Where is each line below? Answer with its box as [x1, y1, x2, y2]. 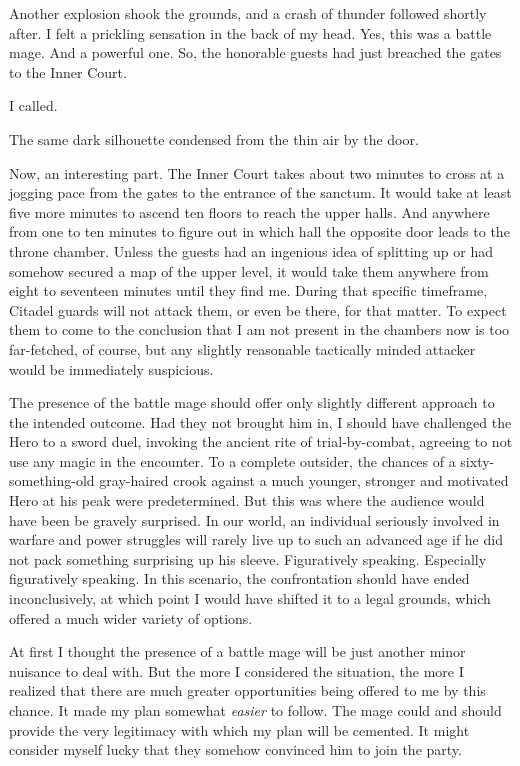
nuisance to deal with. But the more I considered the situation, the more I [9, 660, 464, 681]
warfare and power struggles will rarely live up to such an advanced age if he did [9, 529, 503, 550]
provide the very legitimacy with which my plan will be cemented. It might [9, 719, 470, 740]
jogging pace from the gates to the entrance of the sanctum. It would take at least [9, 182, 512, 203]
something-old [9, 470, 95, 491]
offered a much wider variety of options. [9, 607, 253, 628]
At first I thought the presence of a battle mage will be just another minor [9, 641, 466, 662]
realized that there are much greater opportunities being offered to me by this [9, 680, 486, 701]
